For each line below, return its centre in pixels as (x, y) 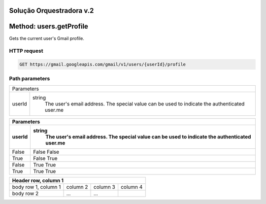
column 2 (77, 187)
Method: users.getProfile (49, 26)
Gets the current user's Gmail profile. (47, 38)
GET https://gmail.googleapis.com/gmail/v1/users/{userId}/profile (103, 65)
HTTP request (26, 51)
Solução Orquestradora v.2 (51, 11)
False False (46, 152)
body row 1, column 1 (36, 187)
